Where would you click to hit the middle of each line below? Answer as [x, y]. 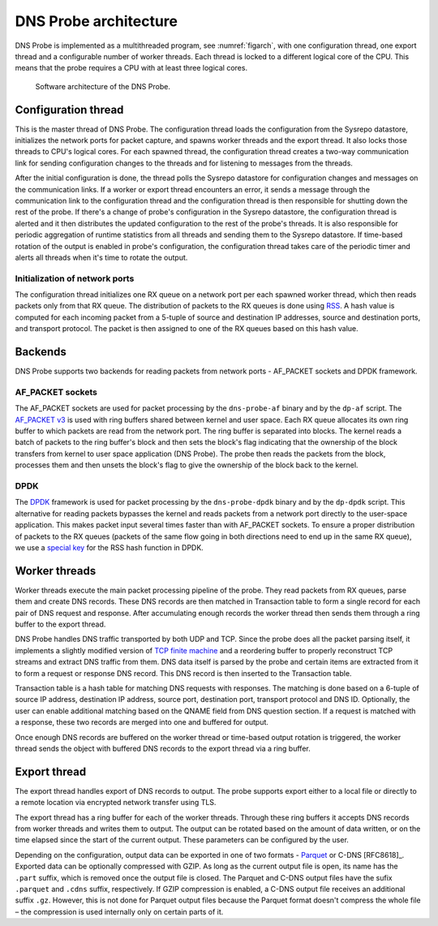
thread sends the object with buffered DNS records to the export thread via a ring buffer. [163, 748]
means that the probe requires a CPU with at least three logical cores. [131, 68]
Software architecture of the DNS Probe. [103, 86]
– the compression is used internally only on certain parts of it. [119, 911]
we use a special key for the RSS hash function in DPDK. [109, 547]
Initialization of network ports [75, 278]
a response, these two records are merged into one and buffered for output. [142, 722]
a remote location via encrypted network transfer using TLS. [116, 803]
